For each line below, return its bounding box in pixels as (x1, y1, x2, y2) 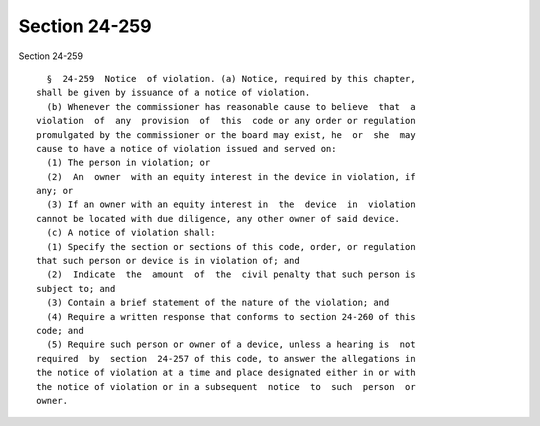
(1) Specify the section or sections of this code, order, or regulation (46, 241, 416, 252)
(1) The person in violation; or (46, 157, 211, 169)
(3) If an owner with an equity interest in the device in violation (46, 199, 416, 210)
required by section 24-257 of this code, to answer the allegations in (36, 353, 416, 364)
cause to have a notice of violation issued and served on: (36, 143, 337, 154)
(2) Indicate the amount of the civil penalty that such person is (46, 269, 416, 280)
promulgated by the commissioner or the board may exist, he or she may (36, 129, 416, 140)
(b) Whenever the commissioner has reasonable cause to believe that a (46, 101, 416, 112)
